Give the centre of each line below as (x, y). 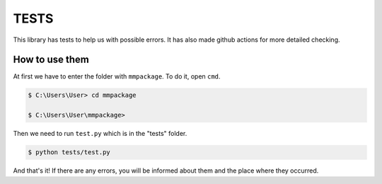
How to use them (51, 60)
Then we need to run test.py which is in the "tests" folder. (100, 134)
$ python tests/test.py (69, 153)
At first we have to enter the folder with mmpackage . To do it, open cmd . (117, 76)
